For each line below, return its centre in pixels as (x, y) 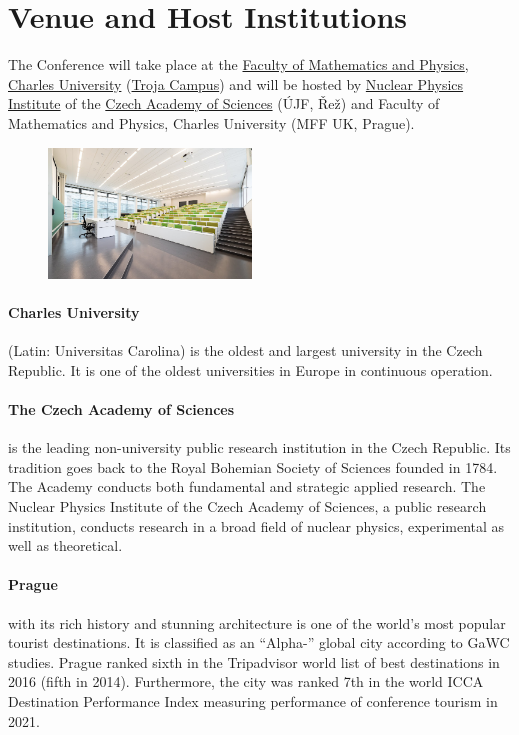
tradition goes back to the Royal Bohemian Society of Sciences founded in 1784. (253, 466)
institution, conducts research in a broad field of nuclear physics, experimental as (256, 525)
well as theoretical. (65, 545)
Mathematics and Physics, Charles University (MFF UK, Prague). (211, 122)
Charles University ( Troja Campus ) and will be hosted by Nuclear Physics (236, 83)
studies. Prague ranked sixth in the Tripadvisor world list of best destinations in (254, 661)
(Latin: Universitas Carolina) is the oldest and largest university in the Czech (245, 350)
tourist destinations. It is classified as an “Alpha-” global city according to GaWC (259, 642)
